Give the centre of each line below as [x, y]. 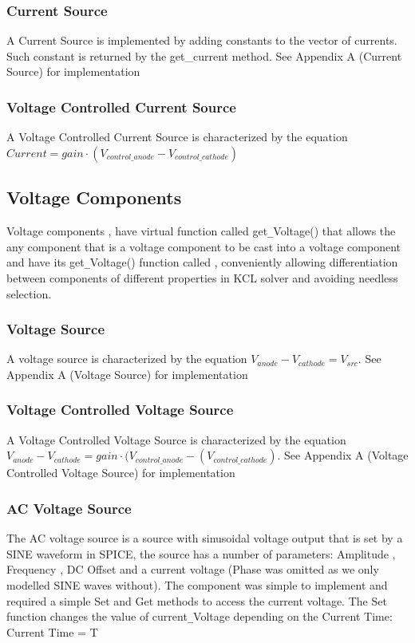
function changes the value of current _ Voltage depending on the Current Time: [200, 616]
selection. [29, 293]
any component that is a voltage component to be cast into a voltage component [204, 246]
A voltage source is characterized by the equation [127, 359]
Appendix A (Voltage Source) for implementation [127, 374]
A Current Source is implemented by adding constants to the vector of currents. [202, 40]
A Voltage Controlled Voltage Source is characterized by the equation [176, 439]
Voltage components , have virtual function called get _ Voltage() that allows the [201, 231]
